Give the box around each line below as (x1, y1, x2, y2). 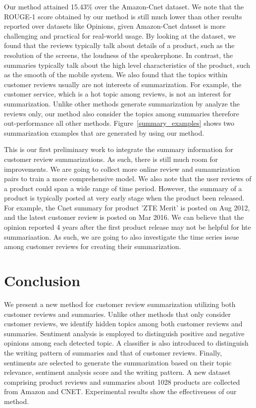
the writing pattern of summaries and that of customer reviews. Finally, (4, 347, 222, 357)
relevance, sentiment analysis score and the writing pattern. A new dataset (4, 367, 231, 377)
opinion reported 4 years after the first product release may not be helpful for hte (4, 222, 251, 232)
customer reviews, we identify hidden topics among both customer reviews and (4, 318, 243, 329)
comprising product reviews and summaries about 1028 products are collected (4, 376, 240, 387)
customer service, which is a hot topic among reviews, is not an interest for (4, 89, 232, 99)
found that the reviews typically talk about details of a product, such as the (4, 40, 235, 51)
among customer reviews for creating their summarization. (4, 241, 181, 252)
